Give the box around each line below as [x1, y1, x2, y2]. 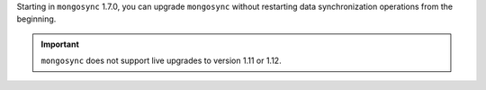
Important [40, 39, 80, 49]
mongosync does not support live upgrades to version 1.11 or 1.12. [40, 55, 283, 67]
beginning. [16, 13, 57, 24]
